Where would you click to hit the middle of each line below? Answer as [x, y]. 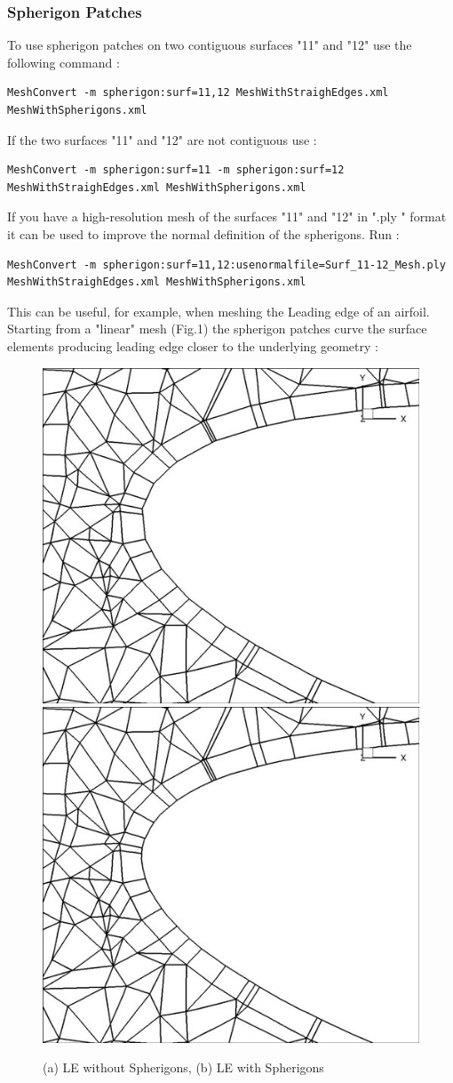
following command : [64, 62]
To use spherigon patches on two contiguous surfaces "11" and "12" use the [210, 45]
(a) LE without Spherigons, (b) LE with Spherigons [183, 1067]
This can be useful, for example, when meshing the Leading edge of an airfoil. [219, 311]
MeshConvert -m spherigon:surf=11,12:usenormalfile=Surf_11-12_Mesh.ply [226, 265]
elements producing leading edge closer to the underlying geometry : [193, 345]
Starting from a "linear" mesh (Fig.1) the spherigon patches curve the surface [217, 329]
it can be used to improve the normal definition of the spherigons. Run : [203, 233]
